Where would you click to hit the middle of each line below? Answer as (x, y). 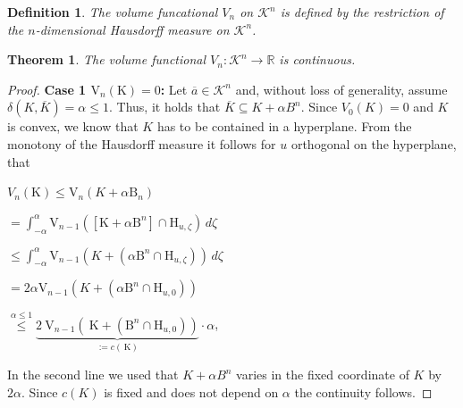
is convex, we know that (73, 126)
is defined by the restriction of (362, 12)
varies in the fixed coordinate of (323, 374)
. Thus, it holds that (164, 107)
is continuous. (317, 59)
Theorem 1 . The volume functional (107, 59)
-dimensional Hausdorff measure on (132, 29)
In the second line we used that (93, 374)
